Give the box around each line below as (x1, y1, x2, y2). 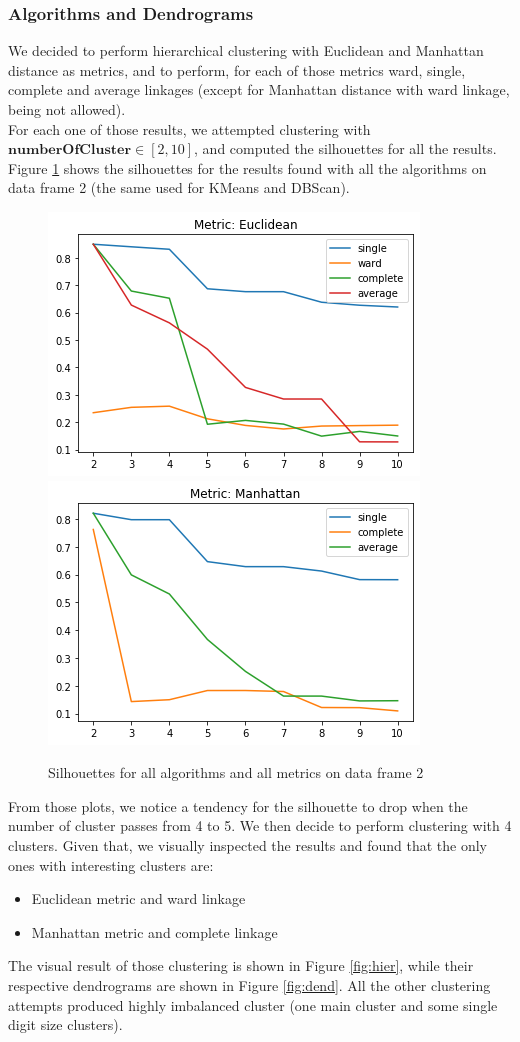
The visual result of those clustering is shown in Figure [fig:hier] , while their (8, 955, 474, 976)
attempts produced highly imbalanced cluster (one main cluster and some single (8, 994, 498, 1015)
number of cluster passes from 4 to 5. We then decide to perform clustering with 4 (8, 815, 512, 836)
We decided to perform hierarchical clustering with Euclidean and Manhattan (8, 40, 484, 61)
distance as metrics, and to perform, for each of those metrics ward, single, (8, 59, 466, 80)
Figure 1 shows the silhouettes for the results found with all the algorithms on (8, 157, 487, 178)
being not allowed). (8, 99, 126, 119)
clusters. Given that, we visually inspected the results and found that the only (8, 834, 487, 855)
